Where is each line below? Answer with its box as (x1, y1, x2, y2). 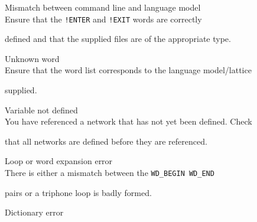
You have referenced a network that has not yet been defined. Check (5, 115, 252, 128)
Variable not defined (5, 103, 78, 116)
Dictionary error (5, 206, 64, 218)
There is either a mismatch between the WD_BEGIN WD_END (5, 166, 214, 178)
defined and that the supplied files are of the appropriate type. (5, 32, 231, 45)
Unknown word (5, 52, 60, 64)
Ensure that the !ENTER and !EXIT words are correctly (5, 12, 202, 25)
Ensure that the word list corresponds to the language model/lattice (5, 64, 252, 76)
